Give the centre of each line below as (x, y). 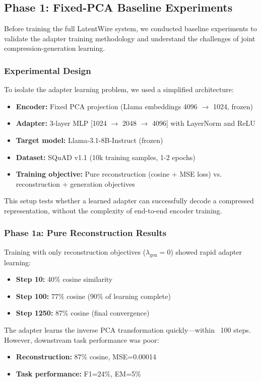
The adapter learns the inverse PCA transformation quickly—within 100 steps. (127, 329)
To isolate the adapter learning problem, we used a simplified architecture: (119, 89)
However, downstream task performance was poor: (82, 339)
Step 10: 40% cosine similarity (64, 279)
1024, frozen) (233, 106)
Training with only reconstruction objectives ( (75, 251)
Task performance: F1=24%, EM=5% (78, 373)
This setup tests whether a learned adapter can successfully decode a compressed (129, 201)
